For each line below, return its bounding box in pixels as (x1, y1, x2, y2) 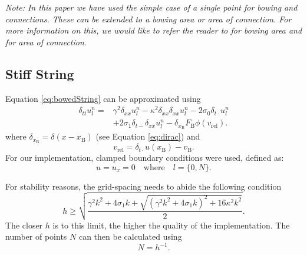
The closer (5, 218, 43, 231)
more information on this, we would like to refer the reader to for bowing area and (5, 24, 302, 37)
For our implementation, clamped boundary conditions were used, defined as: (5, 151, 284, 164)
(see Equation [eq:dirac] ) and (95, 130, 200, 143)
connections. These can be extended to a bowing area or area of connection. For (5, 12, 292, 25)
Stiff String (5, 64, 74, 82)
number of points (5, 230, 67, 243)
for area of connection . (5, 35, 87, 48)
